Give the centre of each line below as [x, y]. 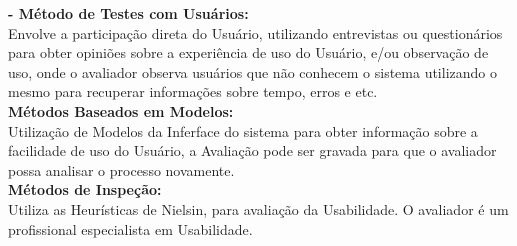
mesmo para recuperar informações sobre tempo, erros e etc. [193, 91]
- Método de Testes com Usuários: [128, 13]
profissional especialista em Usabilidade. [130, 228]
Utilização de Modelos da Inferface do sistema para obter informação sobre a [243, 130]
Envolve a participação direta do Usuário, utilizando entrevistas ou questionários [255, 32]
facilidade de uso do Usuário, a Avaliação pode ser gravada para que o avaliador [252, 150]
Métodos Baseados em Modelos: [121, 110]
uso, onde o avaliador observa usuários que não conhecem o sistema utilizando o [252, 71]
